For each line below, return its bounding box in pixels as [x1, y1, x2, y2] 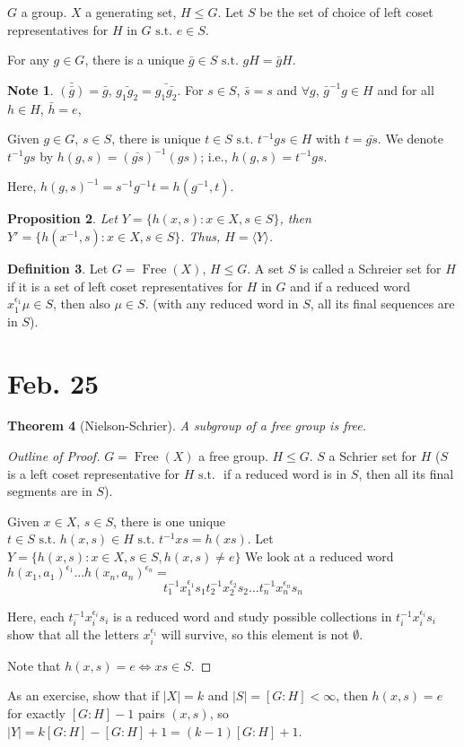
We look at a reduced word [245, 547, 394, 566]
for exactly [7, 704, 66, 723]
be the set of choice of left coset [259, 3, 433, 21]
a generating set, [85, 3, 177, 21]
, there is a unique [84, 50, 185, 69]
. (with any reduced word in [144, 294, 299, 313]
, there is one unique [113, 511, 226, 530]
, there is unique [111, 129, 201, 148]
